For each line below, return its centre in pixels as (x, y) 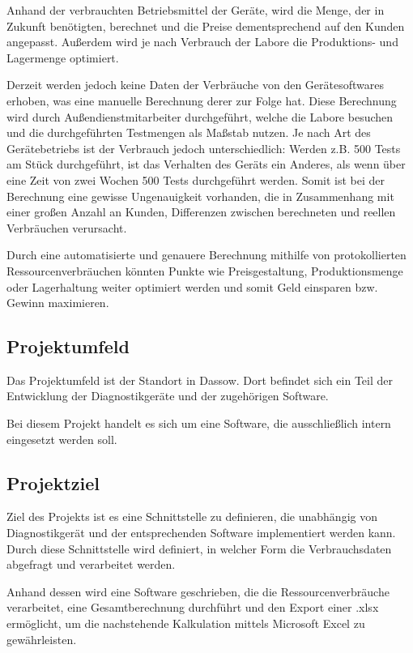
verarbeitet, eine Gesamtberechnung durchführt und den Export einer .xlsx (193, 607)
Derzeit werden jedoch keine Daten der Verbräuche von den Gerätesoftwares (195, 85)
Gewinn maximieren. (58, 303)
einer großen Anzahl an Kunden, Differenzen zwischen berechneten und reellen (201, 212)
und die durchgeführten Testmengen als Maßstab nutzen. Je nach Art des (189, 132)
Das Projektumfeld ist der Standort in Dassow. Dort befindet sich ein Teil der (200, 380)
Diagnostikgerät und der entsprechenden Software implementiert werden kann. (201, 533)
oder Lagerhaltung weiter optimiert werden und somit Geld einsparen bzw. (192, 286)
